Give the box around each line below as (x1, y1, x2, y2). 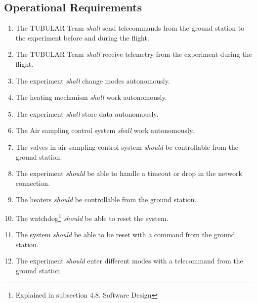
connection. (15, 177, 50, 188)
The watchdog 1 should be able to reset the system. (15, 211, 169, 223)
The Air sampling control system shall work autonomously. (15, 125, 195, 135)
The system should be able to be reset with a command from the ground (15, 229, 235, 240)
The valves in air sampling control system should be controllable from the (15, 141, 238, 152)
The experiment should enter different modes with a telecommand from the (15, 256, 243, 266)
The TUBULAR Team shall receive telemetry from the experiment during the (15, 49, 252, 59)
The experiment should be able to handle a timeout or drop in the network (15, 168, 242, 178)
